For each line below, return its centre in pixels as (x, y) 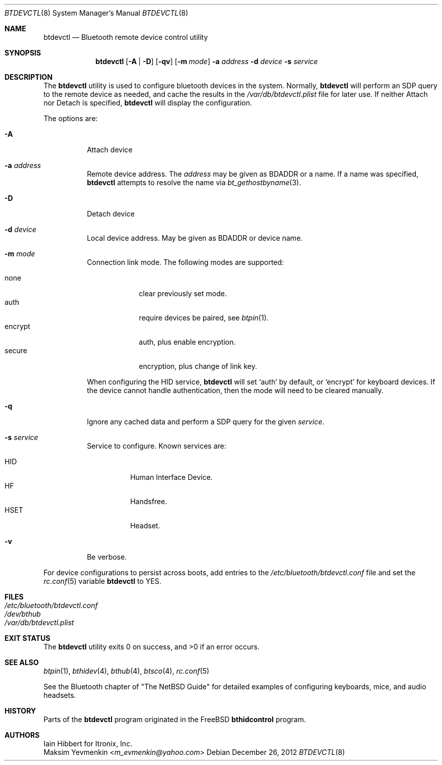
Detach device (111, 214)
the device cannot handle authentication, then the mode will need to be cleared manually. (235, 390)
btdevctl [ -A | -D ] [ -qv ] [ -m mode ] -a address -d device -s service (207, 61)
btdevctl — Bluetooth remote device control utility (126, 37)
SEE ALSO (22, 662)
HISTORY (20, 711)
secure (16, 350)
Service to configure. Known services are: (156, 446)
